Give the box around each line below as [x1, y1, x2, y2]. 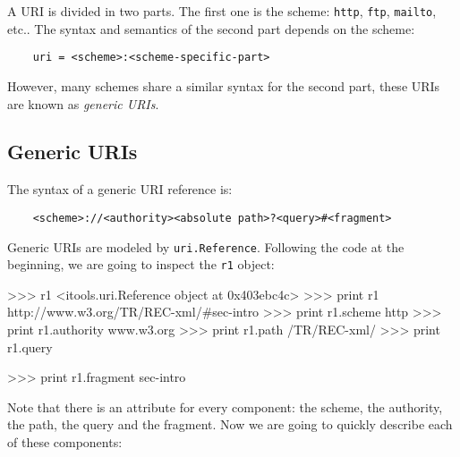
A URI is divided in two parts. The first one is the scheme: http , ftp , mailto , [7, 2, 437, 20]
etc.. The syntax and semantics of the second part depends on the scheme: [7, 19, 415, 38]
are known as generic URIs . [7, 94, 159, 113]
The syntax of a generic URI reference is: [7, 180, 233, 199]
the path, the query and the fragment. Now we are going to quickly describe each [7, 415, 453, 434]
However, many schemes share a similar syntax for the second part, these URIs [7, 76, 440, 95]
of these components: [7, 433, 123, 452]
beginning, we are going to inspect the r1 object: [7, 255, 275, 274]
